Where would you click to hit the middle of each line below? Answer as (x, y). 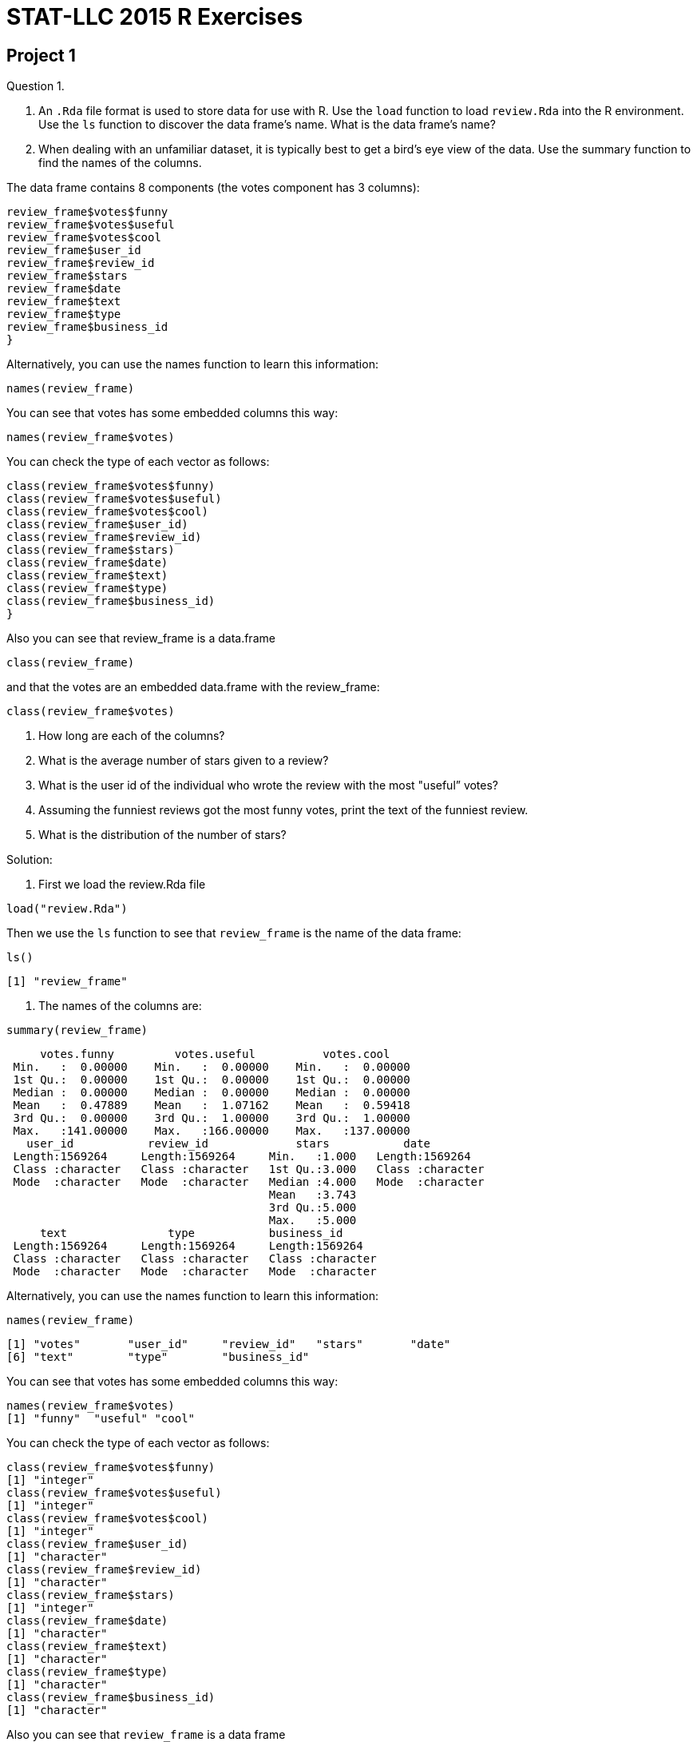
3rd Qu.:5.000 (313, 1208)
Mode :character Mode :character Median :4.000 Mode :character (249, 1182)
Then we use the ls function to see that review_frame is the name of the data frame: (234, 933)
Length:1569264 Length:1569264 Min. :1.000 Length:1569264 (242, 1157)
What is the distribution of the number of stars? (162, 835)
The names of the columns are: (120, 1006)
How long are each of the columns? (132, 736)
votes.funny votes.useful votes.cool (215, 1054)
